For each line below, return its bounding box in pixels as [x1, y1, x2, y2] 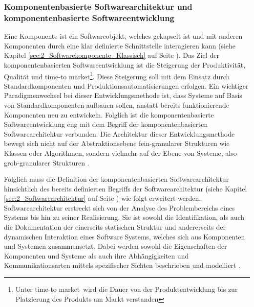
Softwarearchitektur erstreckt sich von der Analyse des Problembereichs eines [4, 202, 235, 213]
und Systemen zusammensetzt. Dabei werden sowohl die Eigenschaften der [4, 241, 227, 251]
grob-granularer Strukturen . [4, 157, 89, 167]
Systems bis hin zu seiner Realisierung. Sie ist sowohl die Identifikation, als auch [4, 212, 245, 222]
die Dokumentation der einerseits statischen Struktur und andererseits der [4, 222, 226, 232]
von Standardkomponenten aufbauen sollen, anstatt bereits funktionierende [4, 99, 229, 110]
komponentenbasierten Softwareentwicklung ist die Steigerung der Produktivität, [4, 59, 246, 70]
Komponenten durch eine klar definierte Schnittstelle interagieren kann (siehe [4, 40, 236, 50]
